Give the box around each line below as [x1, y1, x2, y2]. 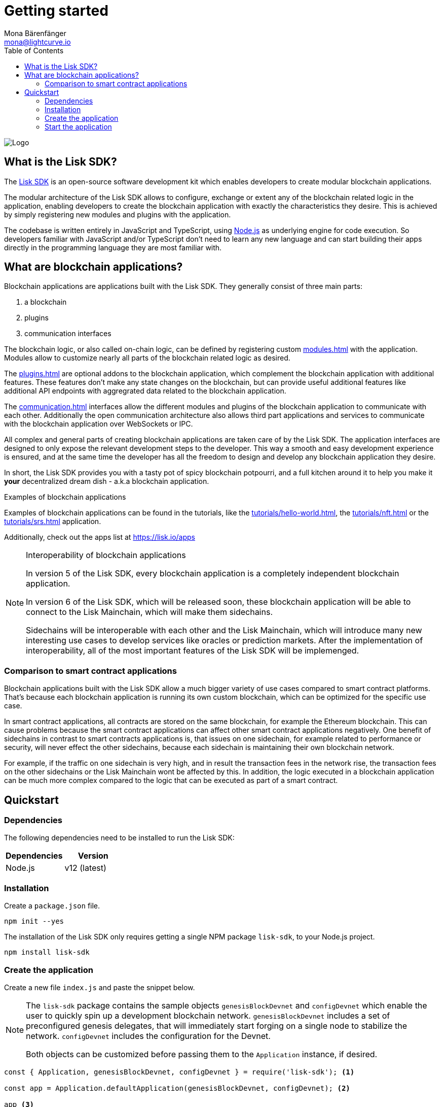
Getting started [4, 2, 108, 19]
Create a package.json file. [4, 901, 100, 910]
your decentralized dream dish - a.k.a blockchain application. [4, 477, 209, 486]
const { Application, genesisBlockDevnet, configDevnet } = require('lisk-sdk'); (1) [4, 1067, 355, 1076]
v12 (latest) [64, 863, 106, 873]
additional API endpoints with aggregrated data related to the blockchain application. [4, 386, 286, 396]
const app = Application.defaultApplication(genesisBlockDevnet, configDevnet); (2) [4, 1084, 350, 1092]
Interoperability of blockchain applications [26, 550, 186, 561]
